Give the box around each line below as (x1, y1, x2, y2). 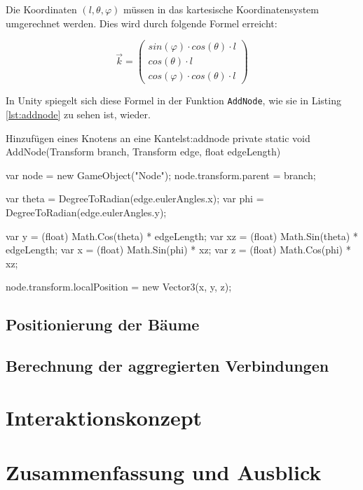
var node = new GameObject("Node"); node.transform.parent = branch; (6, 167, 316, 182)
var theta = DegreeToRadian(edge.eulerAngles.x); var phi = (6, 191, 264, 206)
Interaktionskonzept (6, 402, 203, 431)
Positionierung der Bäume (6, 314, 200, 335)
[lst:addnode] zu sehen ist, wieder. (6, 107, 151, 121)
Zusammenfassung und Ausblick (6, 458, 322, 486)
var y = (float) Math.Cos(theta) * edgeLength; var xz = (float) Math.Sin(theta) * (6, 228, 358, 243)
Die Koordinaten (6, 2, 77, 16)
